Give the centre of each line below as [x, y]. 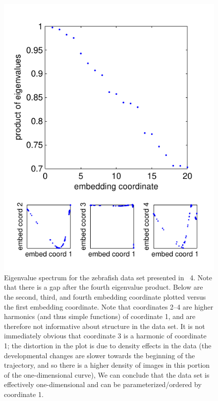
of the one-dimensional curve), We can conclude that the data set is [107, 374]
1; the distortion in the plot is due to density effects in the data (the [108, 345]
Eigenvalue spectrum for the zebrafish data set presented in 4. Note [108, 277]
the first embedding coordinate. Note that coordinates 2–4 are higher [109, 306]
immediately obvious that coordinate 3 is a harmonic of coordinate [105, 336]
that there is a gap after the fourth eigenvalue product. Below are [104, 287]
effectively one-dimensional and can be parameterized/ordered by [103, 384]
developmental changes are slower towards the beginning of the [100, 355]
